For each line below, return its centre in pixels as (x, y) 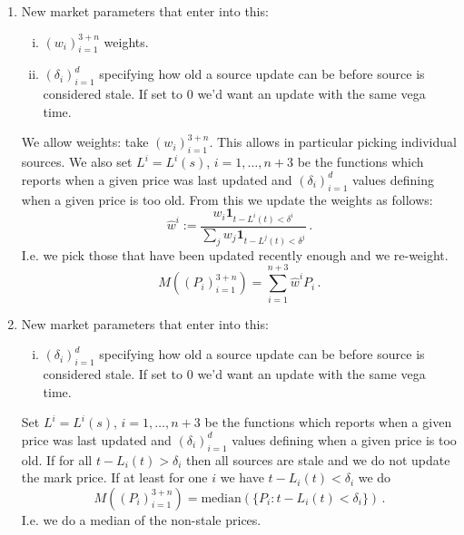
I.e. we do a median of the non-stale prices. (141, 519)
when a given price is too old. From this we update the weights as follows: (227, 199)
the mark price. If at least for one (114, 477)
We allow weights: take (85, 142)
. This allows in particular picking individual (333, 142)
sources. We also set (77, 162)
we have (242, 477)
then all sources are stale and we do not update (318, 459)
